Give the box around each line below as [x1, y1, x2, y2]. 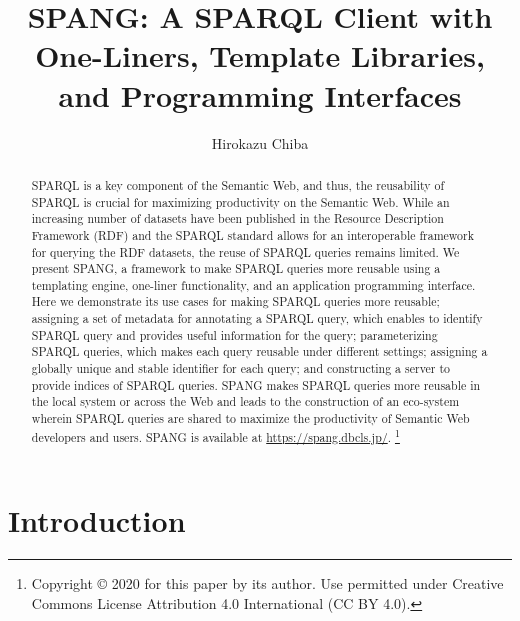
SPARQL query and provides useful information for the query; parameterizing [31, 326, 438, 343]
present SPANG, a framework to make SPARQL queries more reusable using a [31, 260, 441, 277]
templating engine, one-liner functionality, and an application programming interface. [31, 276, 476, 293]
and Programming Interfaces [58, 74, 462, 115]
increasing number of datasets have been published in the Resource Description [31, 210, 444, 227]
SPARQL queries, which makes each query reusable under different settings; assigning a [31, 343, 488, 360]
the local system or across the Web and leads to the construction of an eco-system [31, 393, 460, 410]
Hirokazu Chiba [211, 132, 309, 153]
